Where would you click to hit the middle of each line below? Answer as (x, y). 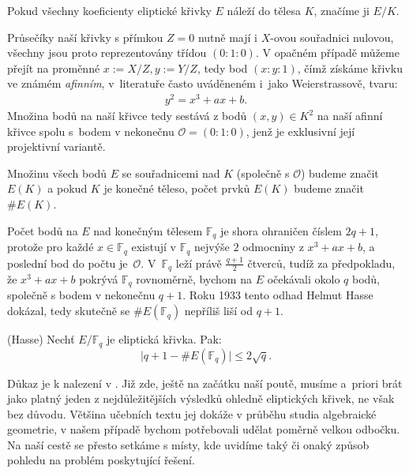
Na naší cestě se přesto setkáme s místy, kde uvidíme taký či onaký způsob (188, 444)
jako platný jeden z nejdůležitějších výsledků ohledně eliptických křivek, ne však (201, 398)
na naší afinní (350, 116)
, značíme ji (341, 10)
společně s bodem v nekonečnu (81, 295)
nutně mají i (227, 37)
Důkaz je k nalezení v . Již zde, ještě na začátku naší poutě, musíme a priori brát (205, 383)
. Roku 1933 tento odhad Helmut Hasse (278, 295)
